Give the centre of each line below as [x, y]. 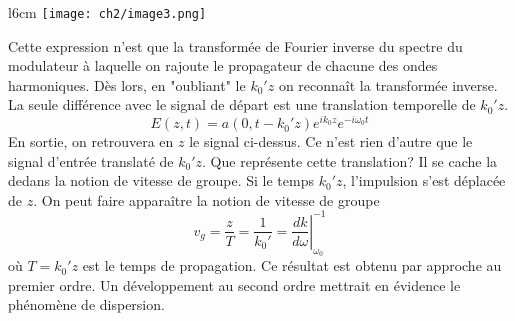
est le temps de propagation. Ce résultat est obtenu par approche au [292, 265]
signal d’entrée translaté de [91, 160]
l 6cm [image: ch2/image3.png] [107, 12]
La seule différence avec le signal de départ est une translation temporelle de [242, 104]
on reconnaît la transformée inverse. [388, 84]
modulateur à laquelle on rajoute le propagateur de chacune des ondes [223, 65]
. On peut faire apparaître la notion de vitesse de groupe [206, 199]
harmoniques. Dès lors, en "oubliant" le [127, 84]
